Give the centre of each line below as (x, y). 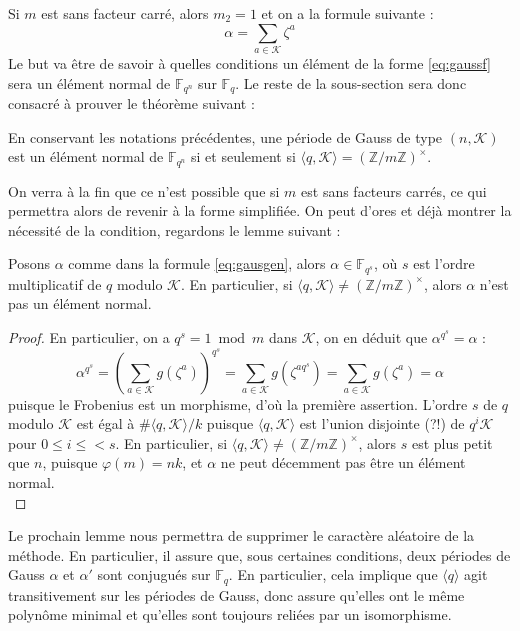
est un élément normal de (86, 156)
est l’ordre (444, 263)
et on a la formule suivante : (347, 13)
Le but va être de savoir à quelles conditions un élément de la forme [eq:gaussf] (249, 62)
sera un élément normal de (89, 82)
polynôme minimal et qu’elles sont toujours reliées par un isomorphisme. (230, 614)
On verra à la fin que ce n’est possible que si (144, 190)
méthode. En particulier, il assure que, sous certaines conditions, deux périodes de (259, 554)
